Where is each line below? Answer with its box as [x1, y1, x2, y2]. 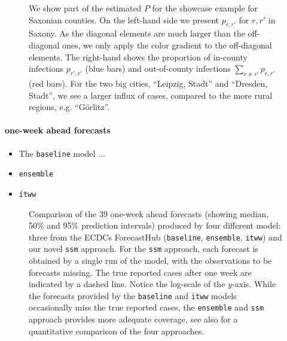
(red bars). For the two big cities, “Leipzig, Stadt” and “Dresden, [29, 77, 268, 89]
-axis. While [231, 278, 276, 290]
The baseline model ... [19, 147, 105, 159]
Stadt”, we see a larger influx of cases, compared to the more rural [29, 89, 273, 101]
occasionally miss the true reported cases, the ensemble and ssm [29, 301, 264, 313]
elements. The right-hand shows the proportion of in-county [29, 50, 248, 63]
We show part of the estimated [29, 2, 142, 14]
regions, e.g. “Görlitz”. [29, 101, 110, 113]
